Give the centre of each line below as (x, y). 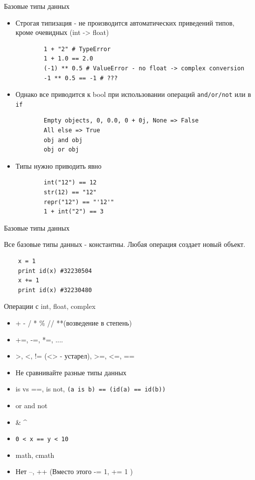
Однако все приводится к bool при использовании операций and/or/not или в (133, 94)
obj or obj (61, 150)
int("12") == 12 (70, 183)
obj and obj (63, 140)
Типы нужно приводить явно (58, 165)
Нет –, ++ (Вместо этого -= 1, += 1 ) (74, 471)
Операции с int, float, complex (50, 306)
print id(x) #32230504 (55, 271)
